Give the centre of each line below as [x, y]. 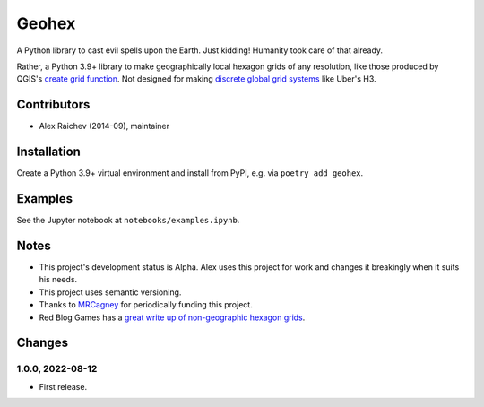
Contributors [53, 104]
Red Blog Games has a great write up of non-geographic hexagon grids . [172, 317]
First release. [63, 386]
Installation [48, 152]
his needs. [58, 280]
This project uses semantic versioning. [110, 292]
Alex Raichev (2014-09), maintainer [104, 126]
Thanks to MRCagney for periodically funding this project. [146, 305]
